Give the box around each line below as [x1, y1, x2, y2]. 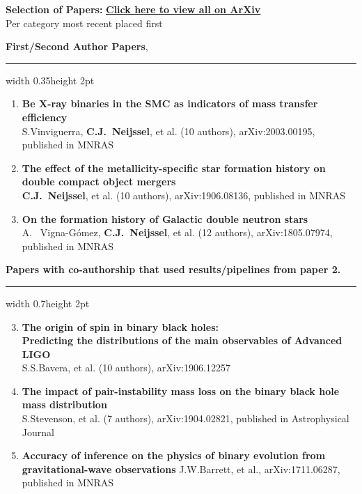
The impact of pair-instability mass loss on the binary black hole [22, 383, 340, 398]
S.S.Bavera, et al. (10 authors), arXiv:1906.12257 [22, 360, 230, 375]
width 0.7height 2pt [6, 295, 90, 310]
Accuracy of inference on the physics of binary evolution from [22, 448, 326, 463]
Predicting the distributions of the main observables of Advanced [22, 333, 343, 348]
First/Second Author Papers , [6, 39, 148, 54]
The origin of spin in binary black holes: [22, 319, 219, 334]
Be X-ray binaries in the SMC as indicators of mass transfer [22, 96, 318, 111]
